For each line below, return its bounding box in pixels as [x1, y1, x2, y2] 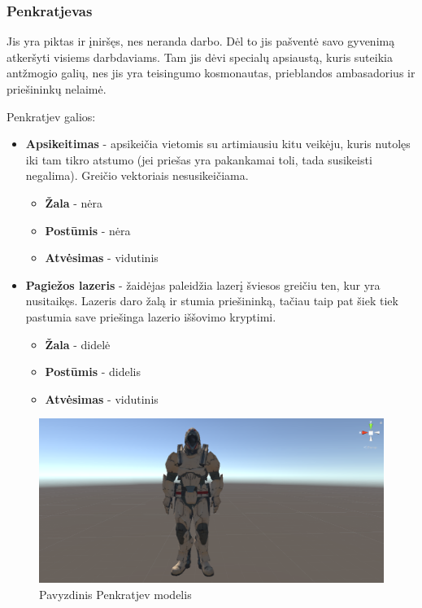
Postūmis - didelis [45, 363, 141, 380]
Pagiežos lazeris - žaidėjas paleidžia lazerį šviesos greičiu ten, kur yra [25, 276, 381, 293]
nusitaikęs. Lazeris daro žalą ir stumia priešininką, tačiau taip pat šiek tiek [25, 292, 398, 309]
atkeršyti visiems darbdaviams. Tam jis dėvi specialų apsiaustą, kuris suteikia [7, 48, 393, 65]
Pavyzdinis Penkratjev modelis [39, 585, 192, 602]
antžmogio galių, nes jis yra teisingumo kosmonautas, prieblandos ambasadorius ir [7, 64, 415, 81]
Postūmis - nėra [45, 221, 131, 238]
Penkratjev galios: [7, 107, 96, 125]
